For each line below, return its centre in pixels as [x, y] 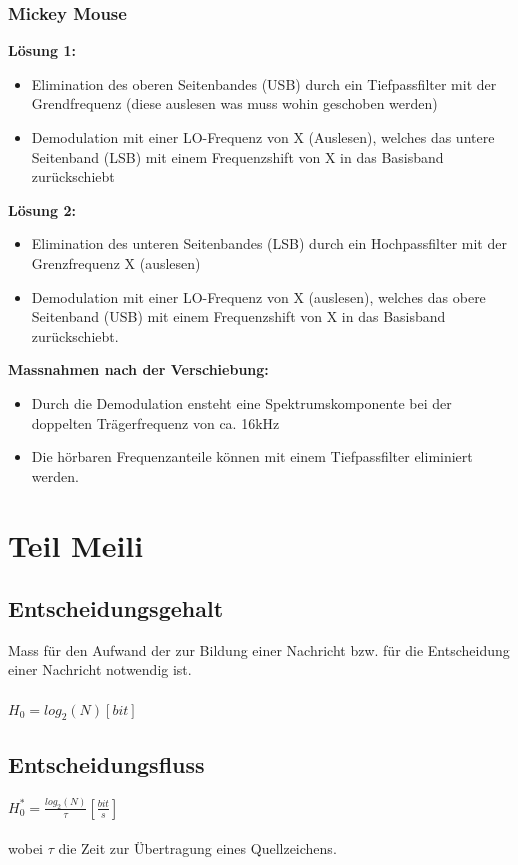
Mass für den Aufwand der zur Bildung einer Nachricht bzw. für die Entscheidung [259, 649]
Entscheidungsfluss [106, 763]
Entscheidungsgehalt [116, 608]
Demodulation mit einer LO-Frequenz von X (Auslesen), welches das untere [263, 137]
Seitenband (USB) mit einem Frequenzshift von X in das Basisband [238, 316]
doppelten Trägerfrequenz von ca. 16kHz [155, 422]
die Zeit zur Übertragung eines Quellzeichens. [197, 848]
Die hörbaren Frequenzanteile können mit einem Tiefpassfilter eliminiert [252, 456]
